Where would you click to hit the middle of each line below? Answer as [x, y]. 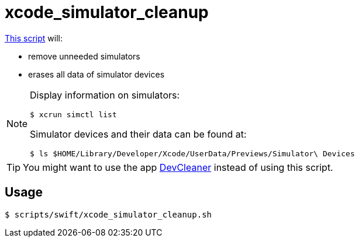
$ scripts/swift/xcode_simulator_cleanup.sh [108, 214]
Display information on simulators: [105, 95]
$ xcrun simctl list [73, 114]
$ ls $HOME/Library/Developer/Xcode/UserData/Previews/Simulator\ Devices [192, 153]
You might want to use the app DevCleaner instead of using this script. [178, 167]
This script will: [34, 38]
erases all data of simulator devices [96, 74]
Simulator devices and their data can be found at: [138, 134]
